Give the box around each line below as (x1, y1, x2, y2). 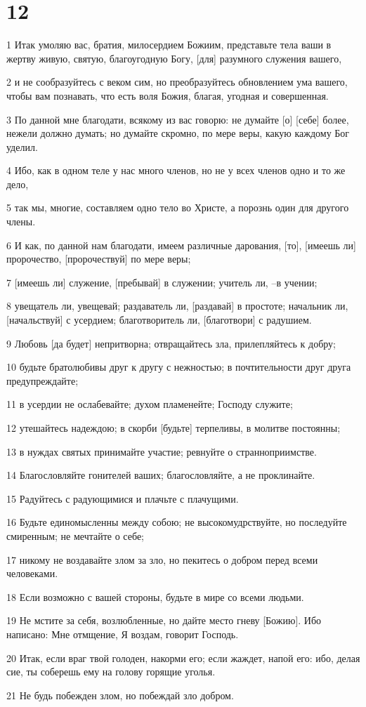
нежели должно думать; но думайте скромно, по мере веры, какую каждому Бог (6, 126, 350, 140)
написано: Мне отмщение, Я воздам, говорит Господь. (6, 626, 239, 641)
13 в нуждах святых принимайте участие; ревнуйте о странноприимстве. (6, 444, 317, 458)
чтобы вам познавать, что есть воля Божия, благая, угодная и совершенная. (6, 88, 329, 103)
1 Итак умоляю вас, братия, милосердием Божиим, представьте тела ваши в (6, 37, 332, 52)
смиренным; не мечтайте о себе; (6, 528, 145, 543)
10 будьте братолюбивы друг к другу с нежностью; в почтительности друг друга (6, 359, 351, 374)
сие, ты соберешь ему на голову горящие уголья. (6, 664, 216, 679)
